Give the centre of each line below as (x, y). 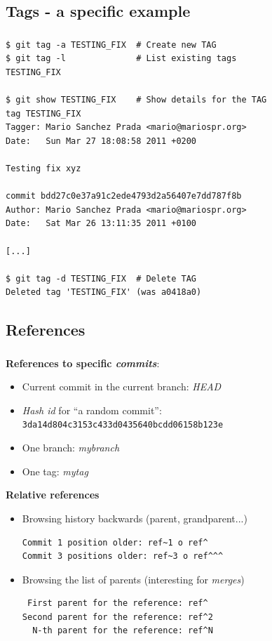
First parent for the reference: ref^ (117, 603)
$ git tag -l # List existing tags (121, 59)
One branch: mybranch (71, 448)
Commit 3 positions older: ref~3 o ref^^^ (123, 556)
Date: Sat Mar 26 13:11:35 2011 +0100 (101, 224)
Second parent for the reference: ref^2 (117, 617)
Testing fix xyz (43, 169)
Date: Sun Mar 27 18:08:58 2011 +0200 (101, 141)
